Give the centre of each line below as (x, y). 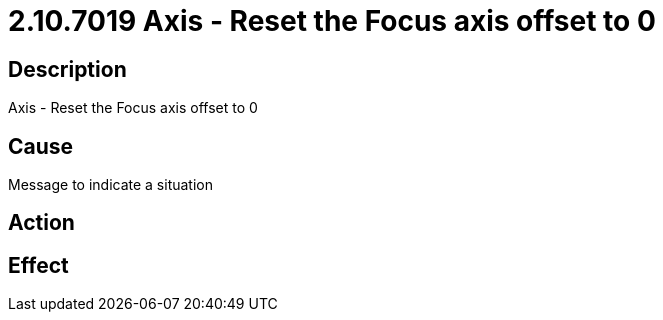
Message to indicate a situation (111, 185)
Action (41, 223)
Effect (38, 265)
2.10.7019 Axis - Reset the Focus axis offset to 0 (332, 21)
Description (67, 69)
